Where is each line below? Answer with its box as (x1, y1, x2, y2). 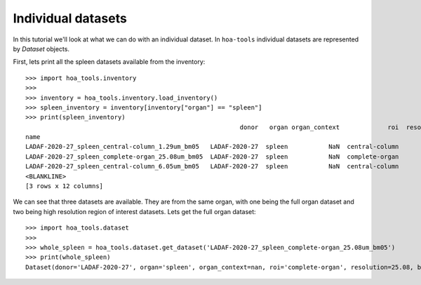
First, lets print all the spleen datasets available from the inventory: (13, 58, 206, 66)
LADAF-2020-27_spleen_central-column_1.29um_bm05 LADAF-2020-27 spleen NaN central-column (25, 142, 399, 151)
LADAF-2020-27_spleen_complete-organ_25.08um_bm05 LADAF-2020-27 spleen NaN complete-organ (25, 152, 399, 161)
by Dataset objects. (13, 44, 70, 53)
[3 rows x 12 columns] (25, 183, 104, 190)
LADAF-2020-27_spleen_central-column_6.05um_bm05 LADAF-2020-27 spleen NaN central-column (25, 162, 399, 171)
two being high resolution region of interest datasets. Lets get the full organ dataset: (13, 207, 256, 216)
